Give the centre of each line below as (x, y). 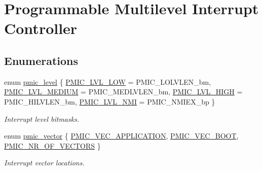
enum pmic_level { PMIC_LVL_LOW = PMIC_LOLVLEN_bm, (108, 81)
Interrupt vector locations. (44, 163)
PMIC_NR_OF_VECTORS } (52, 145)
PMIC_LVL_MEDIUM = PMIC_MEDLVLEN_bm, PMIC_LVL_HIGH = (123, 92)
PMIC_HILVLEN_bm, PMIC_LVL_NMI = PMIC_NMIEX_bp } (110, 101)
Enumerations (41, 60)
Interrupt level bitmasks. (42, 118)
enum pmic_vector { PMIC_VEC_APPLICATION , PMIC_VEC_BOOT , (121, 136)
